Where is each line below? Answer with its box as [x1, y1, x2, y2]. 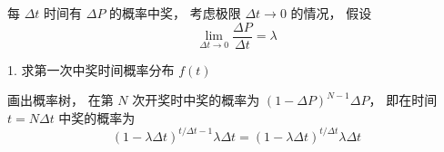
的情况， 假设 [290, 4, 372, 22]
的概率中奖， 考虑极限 [109, 4, 241, 22]
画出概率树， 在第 [7, 90, 114, 109]
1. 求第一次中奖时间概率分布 [7, 60, 175, 79]
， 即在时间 [368, 90, 438, 109]
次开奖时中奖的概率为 [132, 90, 260, 109]
